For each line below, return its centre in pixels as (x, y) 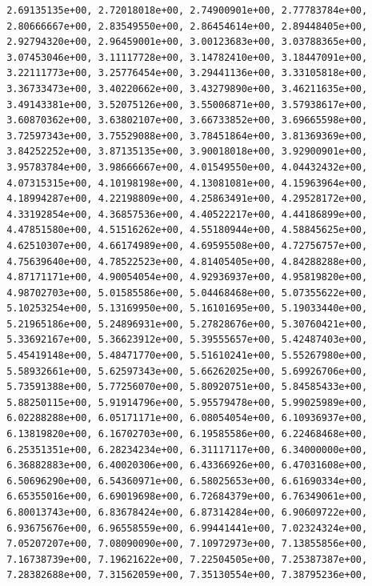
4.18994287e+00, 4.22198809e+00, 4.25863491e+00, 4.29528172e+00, (187, 199)
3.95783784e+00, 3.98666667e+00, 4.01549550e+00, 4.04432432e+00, (187, 167)
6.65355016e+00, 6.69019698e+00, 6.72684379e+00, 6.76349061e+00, (187, 497)
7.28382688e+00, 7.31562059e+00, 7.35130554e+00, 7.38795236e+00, (187, 575)
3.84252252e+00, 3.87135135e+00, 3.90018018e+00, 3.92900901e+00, (187, 152)
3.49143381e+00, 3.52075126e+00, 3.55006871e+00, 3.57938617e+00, (187, 104)
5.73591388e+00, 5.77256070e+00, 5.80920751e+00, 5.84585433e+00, (187, 387)
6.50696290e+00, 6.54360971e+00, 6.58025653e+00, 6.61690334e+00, (187, 481)
